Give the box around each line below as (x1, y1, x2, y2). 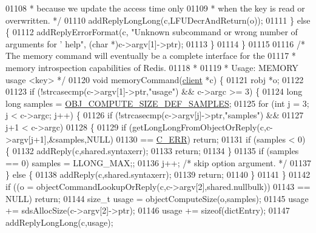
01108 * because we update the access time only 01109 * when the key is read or (5, 2, 305, 14)
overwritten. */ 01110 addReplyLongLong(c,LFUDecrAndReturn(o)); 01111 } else (5, 13, 311, 26)
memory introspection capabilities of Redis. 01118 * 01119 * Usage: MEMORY (5, 61, 298, 73)
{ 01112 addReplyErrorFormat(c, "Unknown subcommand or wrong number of (5, 25, 298, 38)
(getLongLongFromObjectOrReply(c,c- (129, 120, 273, 133)
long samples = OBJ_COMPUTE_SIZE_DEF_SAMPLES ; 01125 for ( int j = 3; (5, 96, 309, 109)
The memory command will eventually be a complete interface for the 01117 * (5, 49, 296, 62)
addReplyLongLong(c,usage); (5, 215, 113, 228)
